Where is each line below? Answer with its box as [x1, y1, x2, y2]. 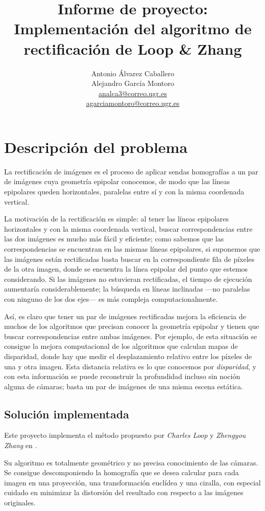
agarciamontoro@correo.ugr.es [86, 98, 180, 108]
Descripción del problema [4, 136, 188, 157]
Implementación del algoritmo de [14, 18, 252, 39]
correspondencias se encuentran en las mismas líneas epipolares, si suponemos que [4, 243, 260, 254]
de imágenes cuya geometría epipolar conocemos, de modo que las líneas [4, 176, 230, 187]
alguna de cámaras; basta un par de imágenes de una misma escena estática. [4, 381, 243, 391]
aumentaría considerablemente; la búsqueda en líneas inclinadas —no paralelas [4, 283, 250, 294]
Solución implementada [4, 406, 129, 421]
